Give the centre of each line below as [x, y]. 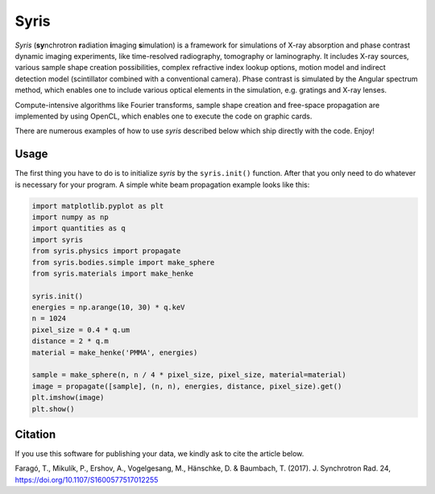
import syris [58, 239]
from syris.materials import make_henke [112, 273]
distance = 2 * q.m [70, 341]
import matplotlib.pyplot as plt [98, 206]
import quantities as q [79, 228]
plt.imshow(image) [68, 398]
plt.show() [53, 409]
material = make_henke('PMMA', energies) [115, 352]
